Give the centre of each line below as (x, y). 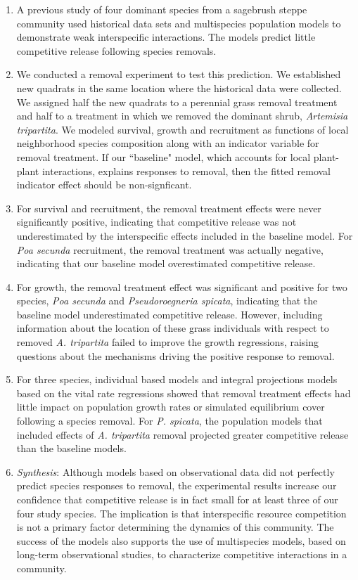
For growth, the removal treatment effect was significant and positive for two (182, 286)
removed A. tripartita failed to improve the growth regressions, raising (168, 342)
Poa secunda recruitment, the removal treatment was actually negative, (170, 249)
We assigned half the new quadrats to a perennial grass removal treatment (177, 102)
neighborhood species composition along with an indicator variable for (168, 143)
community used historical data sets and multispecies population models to (179, 23)
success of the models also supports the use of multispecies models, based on (181, 540)
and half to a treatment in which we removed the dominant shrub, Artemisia (182, 116)
